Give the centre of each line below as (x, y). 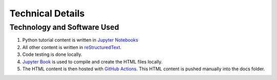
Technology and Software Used (64, 27)
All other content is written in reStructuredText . (72, 47)
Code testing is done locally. (52, 54)
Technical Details (47, 13)
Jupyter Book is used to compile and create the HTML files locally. (92, 62)
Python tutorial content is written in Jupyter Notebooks (80, 40)
